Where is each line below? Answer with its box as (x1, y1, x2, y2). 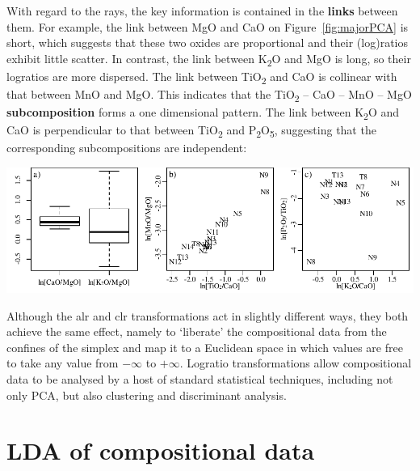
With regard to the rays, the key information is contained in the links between (6, 2, 398, 19)
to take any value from (6, 354, 119, 371)
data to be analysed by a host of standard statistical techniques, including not (6, 371, 393, 388)
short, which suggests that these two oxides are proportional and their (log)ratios (6, 34, 408, 51)
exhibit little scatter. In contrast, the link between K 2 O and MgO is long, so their (6, 49, 411, 69)
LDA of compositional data (6, 434, 315, 467)
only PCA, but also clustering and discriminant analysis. (6, 386, 287, 403)
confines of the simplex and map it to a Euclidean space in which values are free (6, 338, 403, 355)
